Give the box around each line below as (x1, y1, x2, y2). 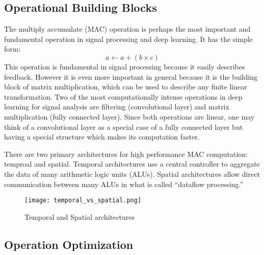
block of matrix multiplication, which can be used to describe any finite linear (4, 81, 247, 92)
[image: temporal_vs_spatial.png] (24, 197, 142, 204)
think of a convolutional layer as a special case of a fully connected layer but (4, 121, 243, 132)
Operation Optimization (4, 236, 134, 252)
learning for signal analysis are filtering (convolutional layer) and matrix (4, 101, 229, 112)
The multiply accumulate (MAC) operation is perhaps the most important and (4, 24, 251, 34)
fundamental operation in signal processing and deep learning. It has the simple (4, 33, 253, 44)
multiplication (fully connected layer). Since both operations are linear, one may (4, 111, 255, 122)
